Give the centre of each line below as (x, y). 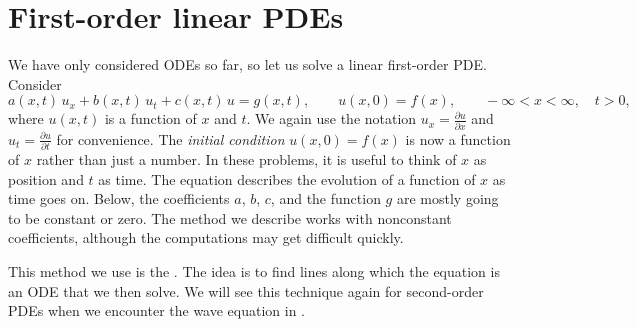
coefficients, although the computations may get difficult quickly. (206, 237)
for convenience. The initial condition (170, 138)
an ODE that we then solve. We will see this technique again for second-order (246, 290)
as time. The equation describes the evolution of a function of (287, 178)
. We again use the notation (331, 118)
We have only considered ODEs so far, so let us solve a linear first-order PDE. (247, 64)
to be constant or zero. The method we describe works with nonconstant (230, 217)
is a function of (150, 118)
